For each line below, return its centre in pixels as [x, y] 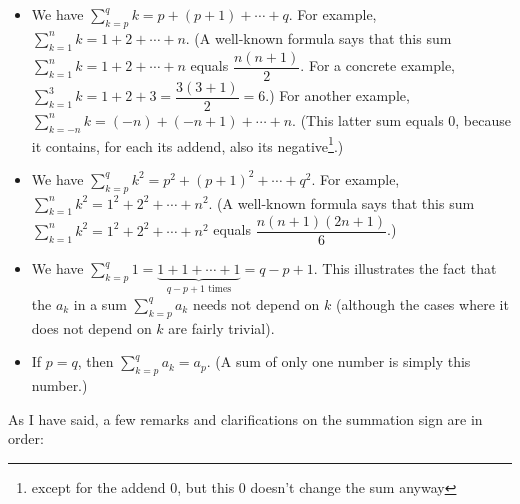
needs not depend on [256, 303]
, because [483, 119]
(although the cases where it [422, 303]
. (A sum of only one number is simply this [338, 361]
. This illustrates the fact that [405, 268]
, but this [206, 486]
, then [95, 361]
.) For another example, [337, 95]
